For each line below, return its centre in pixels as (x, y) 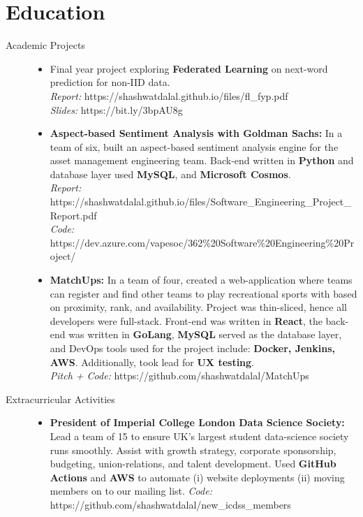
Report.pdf (73, 215)
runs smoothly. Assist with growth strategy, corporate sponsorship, (193, 450)
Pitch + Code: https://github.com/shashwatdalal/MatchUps (179, 376)
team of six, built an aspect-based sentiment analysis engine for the (194, 146)
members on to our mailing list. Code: (131, 491)
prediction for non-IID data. (110, 82)
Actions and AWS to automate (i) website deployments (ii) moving (197, 477)
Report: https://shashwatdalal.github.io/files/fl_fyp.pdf (169, 95)
